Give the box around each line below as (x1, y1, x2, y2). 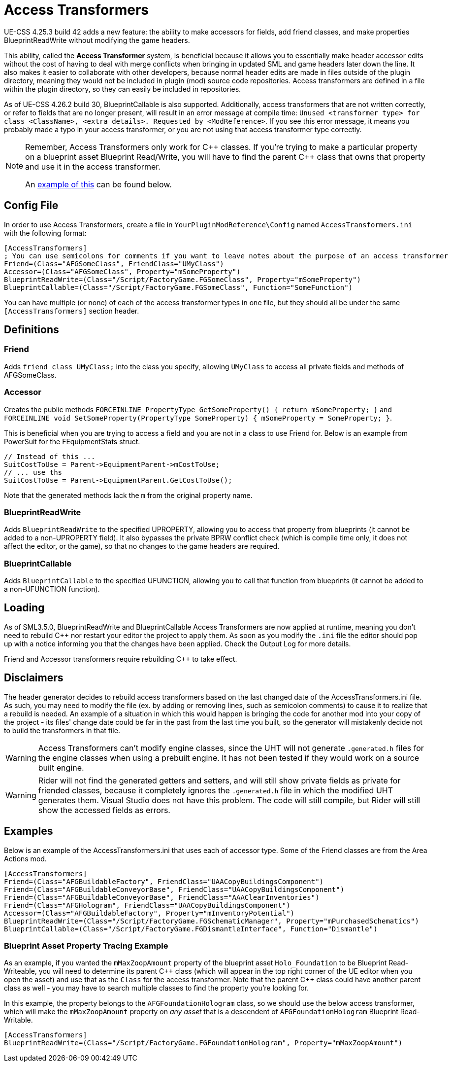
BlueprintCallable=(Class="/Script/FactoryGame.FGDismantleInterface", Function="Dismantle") (4, 924, 378, 933)
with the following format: (4, 228, 87, 237)
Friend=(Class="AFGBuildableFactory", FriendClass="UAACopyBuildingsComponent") (4, 877, 324, 886)
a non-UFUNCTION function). (4, 585, 100, 594)
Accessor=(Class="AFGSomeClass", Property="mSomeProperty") (4, 267, 241, 276)
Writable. (4, 1016, 33, 1025)
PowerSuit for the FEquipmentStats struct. (4, 437, 140, 446)
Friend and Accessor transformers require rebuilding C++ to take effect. (4, 654, 237, 663)
